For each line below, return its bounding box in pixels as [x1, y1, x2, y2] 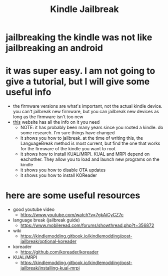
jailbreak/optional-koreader [20, 238, 77, 244]
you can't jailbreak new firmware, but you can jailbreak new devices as [12, 109, 159, 115]
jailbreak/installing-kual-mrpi [20, 265, 80, 271]
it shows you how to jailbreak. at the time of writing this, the [20, 135, 143, 141]
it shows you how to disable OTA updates [20, 167, 106, 173]
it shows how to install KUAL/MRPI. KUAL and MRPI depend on [20, 151, 150, 157]
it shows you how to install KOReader [20, 172, 97, 178]
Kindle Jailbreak [50, 4, 119, 15]
